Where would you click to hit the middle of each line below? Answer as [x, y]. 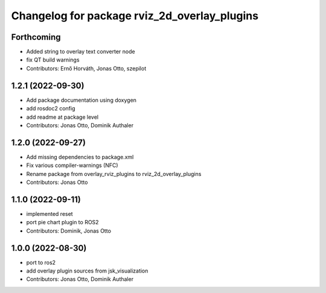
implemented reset [50, 213]
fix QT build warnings [53, 60]
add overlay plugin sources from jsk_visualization [87, 271]
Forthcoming [36, 37]
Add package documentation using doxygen [81, 100]
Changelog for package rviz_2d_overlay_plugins [135, 16]
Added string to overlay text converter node [81, 52]
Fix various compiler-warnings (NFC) [72, 165]
